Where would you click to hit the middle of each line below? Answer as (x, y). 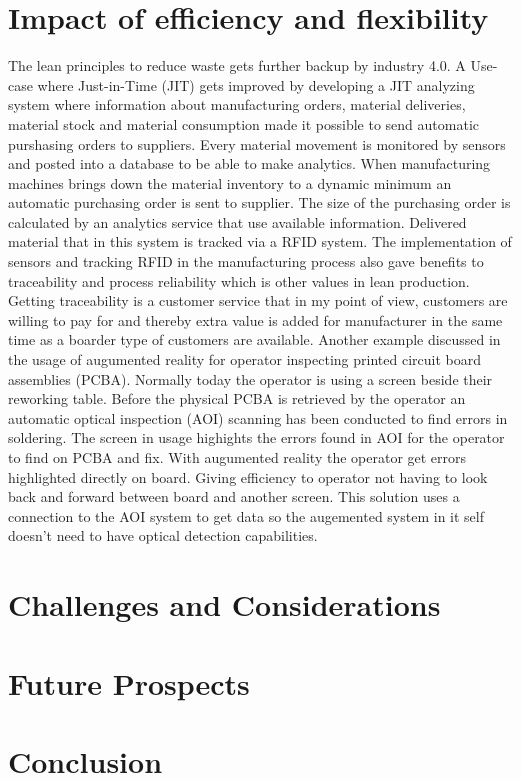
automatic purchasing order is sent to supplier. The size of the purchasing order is (259, 202)
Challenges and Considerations (224, 604)
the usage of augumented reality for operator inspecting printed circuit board (244, 359)
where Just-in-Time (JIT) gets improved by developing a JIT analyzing (256, 84)
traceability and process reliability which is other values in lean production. (239, 280)
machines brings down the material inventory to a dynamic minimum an (230, 182)
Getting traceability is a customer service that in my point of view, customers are (258, 300)
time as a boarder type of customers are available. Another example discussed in (254, 339)
